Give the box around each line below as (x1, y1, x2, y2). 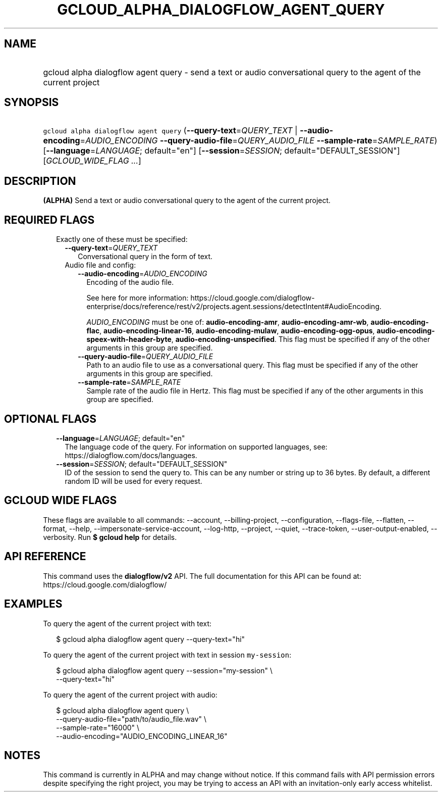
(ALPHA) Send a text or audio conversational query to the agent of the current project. (43, 196, 331, 205)
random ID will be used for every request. (65, 476, 202, 485)
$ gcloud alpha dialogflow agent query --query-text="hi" (56, 634, 245, 643)
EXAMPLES (4, 598, 63, 611)
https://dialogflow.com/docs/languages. (65, 451, 197, 460)
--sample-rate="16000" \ (56, 723, 140, 732)
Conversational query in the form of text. (78, 252, 213, 261)
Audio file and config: (65, 261, 136, 270)
